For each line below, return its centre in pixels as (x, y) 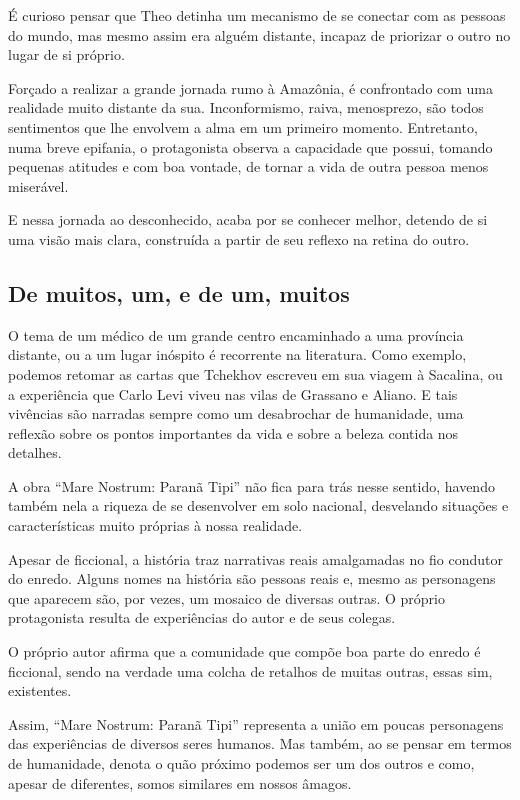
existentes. (40, 690)
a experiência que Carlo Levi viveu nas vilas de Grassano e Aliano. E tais (233, 393)
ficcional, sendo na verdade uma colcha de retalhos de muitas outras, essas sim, (250, 670)
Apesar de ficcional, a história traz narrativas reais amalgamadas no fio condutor (255, 558)
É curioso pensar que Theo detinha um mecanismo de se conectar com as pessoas (257, 15)
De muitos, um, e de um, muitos (179, 292)
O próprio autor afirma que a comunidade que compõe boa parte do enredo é (244, 651)
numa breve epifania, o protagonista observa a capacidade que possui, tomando (250, 146)
